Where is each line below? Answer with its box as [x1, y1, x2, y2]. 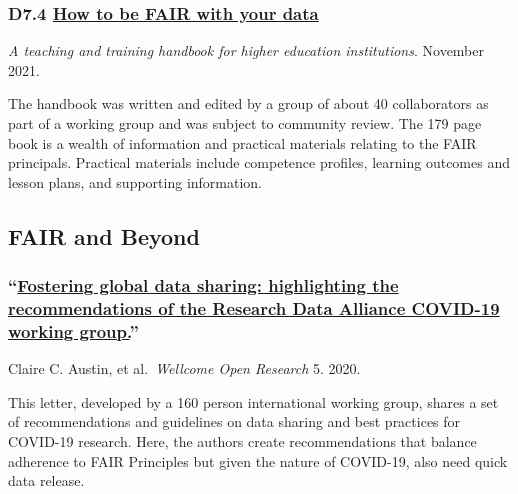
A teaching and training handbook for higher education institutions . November [8, 40, 484, 61]
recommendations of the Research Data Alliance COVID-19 [8, 296, 500, 320]
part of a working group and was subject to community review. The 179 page [8, 113, 482, 133]
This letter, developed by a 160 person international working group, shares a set [8, 391, 499, 412]
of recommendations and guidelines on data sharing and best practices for [8, 411, 461, 432]
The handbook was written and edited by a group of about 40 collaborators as [8, 93, 489, 114]
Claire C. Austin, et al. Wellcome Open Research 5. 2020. [8, 358, 361, 379]
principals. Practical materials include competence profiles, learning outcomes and [8, 152, 510, 173]
